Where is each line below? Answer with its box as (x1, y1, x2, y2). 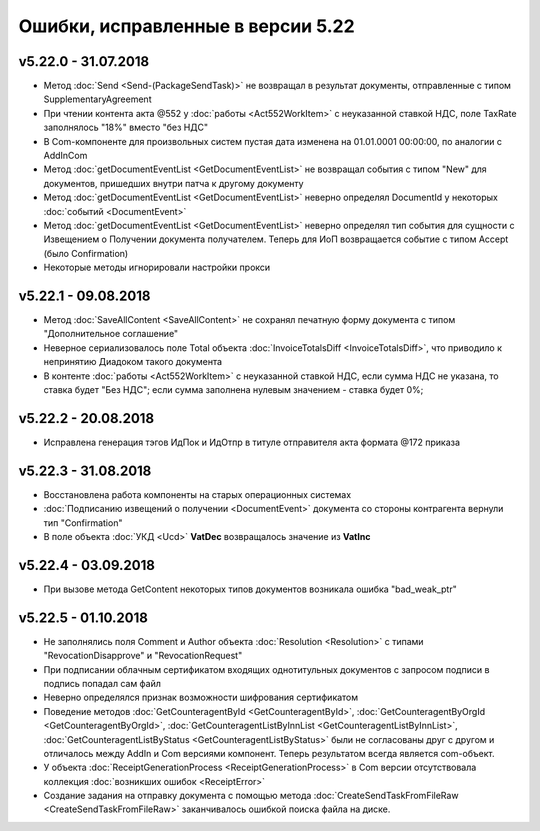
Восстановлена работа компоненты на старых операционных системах (43, 488, 352, 500)
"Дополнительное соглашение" (43, 328, 179, 340)
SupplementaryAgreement (43, 93, 152, 105)
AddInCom (43, 150, 88, 162)
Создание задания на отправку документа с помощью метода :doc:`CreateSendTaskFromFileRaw (43, 790, 459, 802)
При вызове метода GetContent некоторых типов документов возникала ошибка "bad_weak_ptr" (43, 583, 457, 595)
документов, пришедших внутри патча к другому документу (43, 177, 304, 189)
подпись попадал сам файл (43, 677, 162, 689)
